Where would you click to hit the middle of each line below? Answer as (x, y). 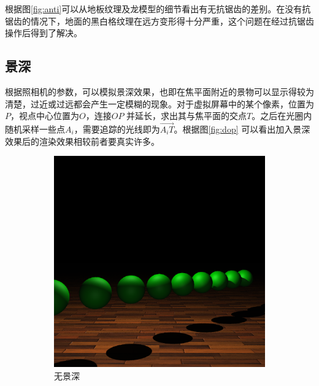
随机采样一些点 (35, 129)
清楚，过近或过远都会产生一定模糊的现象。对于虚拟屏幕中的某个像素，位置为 (159, 103)
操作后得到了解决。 (44, 33)
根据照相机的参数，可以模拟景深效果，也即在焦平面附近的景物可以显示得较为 (159, 91)
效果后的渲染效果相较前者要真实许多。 (82, 141)
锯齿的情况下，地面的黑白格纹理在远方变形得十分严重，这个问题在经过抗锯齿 (159, 21)
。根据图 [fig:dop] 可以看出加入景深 (242, 129)
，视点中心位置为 (45, 116)
